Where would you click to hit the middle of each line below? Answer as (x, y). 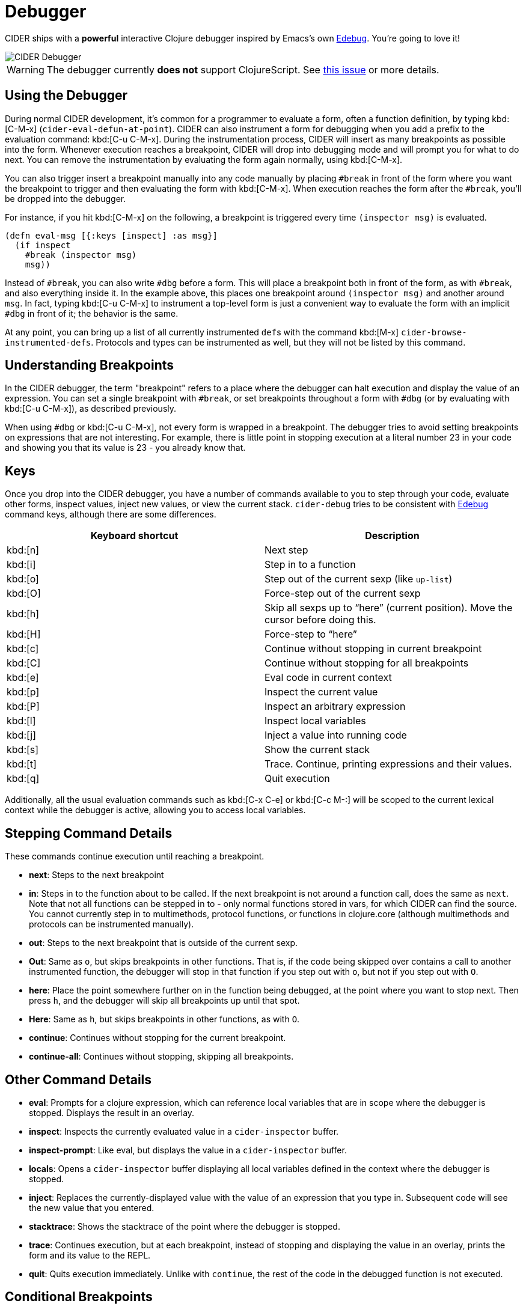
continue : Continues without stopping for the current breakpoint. (157, 1038)
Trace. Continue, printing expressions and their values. (388, 764)
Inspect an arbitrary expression (335, 706)
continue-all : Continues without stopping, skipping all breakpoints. (161, 1057)
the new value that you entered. (92, 1207)
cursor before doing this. (320, 620)
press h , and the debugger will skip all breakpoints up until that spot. (164, 1001)
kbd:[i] (21, 565)
